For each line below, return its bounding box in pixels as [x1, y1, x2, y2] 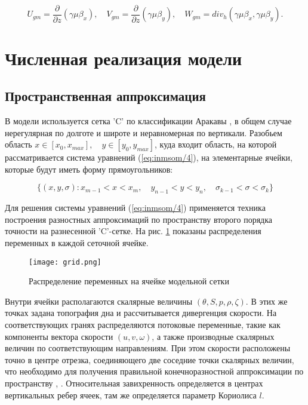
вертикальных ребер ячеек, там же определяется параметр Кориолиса [5, 388, 257, 401]
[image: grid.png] [29, 257, 101, 266]
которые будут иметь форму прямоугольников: [5, 162, 173, 175]
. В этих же [245, 294, 288, 307]
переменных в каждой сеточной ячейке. [5, 237, 149, 248]
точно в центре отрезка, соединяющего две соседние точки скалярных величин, [5, 353, 294, 366]
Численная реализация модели [5, 45, 242, 70]
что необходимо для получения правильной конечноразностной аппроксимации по [5, 365, 304, 378]
